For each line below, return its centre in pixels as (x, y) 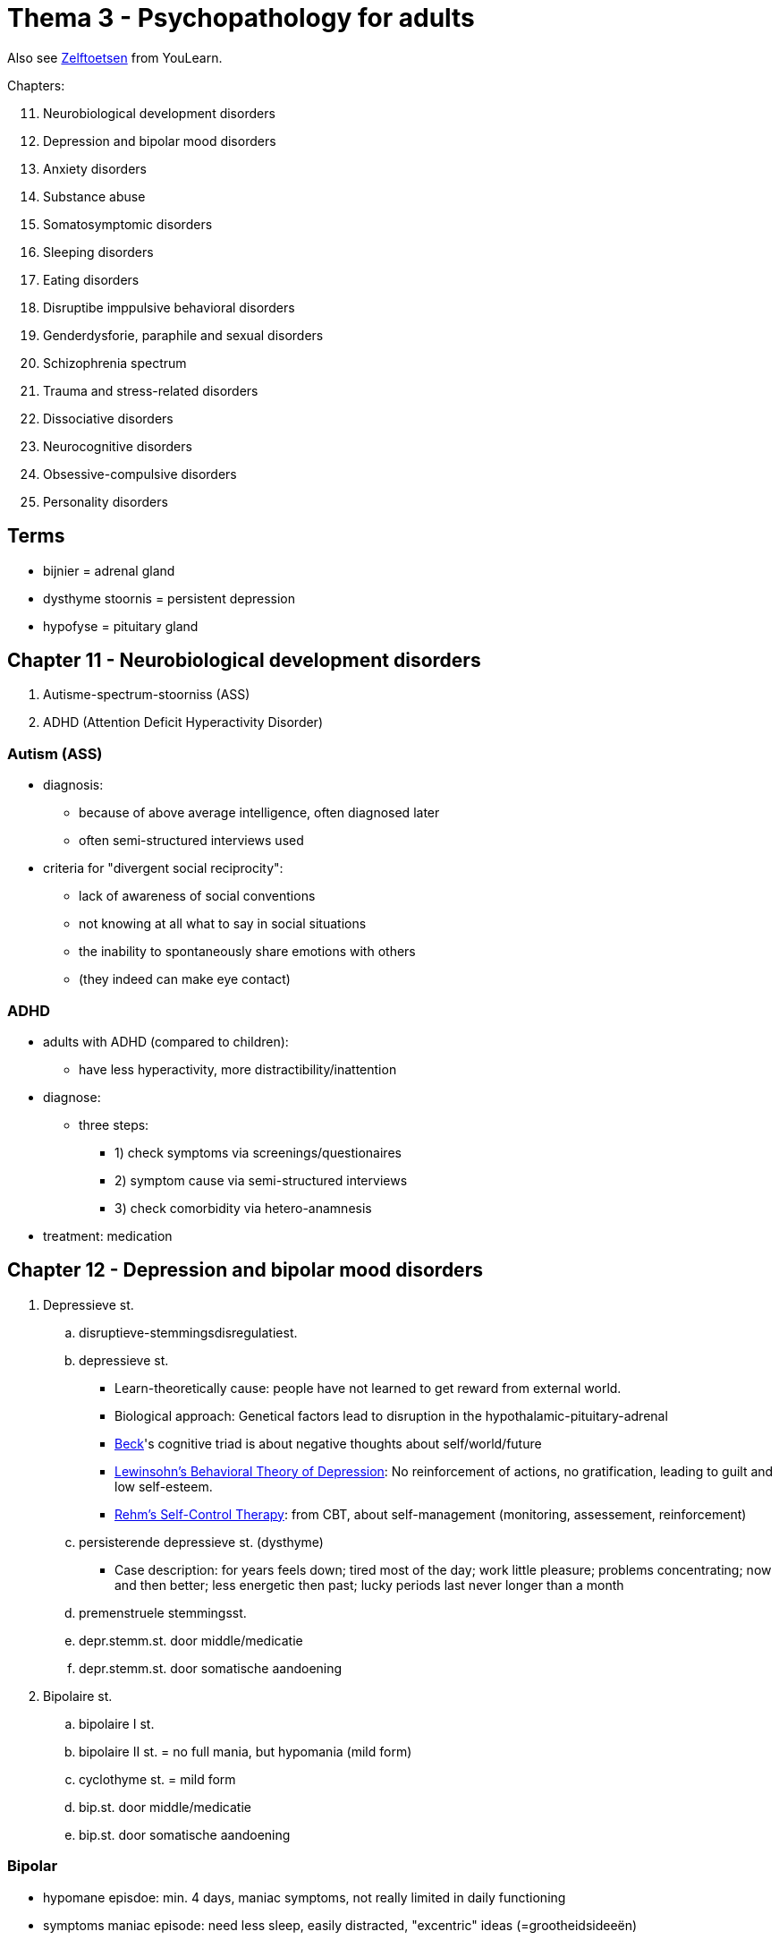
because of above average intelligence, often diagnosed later (259, 813)
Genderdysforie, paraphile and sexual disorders (183, 335)
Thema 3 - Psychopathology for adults (241, 18)
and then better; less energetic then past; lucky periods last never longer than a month (369, 1585)
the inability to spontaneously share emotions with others (247, 952)
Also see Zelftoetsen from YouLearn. (115, 57)
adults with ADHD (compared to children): (166, 1041)
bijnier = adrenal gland (109, 570)
